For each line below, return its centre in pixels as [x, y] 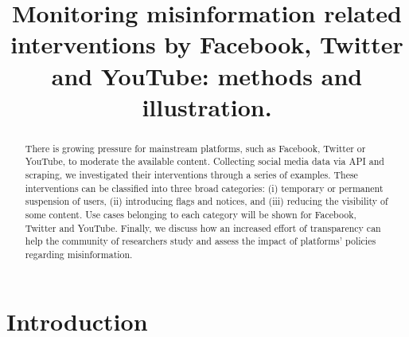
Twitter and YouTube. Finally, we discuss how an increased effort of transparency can [203, 227]
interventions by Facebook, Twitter [207, 44]
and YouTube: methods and [207, 75]
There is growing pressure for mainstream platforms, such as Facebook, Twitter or [195, 148]
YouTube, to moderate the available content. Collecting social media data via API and [204, 161]
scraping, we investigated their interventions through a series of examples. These [191, 175]
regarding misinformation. [79, 254]
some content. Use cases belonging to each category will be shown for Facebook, [191, 215]
